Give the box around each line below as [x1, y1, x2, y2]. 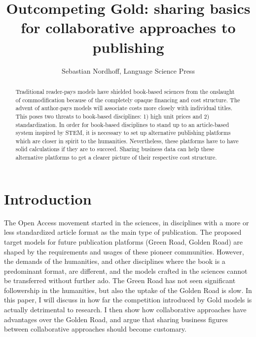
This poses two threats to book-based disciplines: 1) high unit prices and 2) [15, 112, 210, 120]
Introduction [4, 188, 92, 209]
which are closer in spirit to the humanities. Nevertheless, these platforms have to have [15, 136, 239, 145]
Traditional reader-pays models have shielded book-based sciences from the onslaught [15, 87, 235, 95]
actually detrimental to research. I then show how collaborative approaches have [4, 304, 247, 315]
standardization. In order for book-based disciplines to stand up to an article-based [15, 120, 229, 128]
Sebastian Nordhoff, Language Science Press [62, 65, 195, 76]
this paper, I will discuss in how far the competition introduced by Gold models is [4, 295, 252, 305]
